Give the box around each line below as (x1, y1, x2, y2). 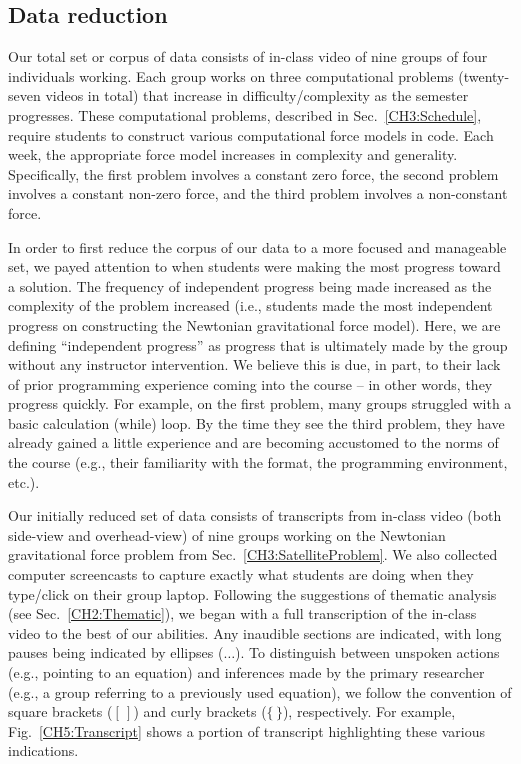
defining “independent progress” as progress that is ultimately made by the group (8, 334, 508, 355)
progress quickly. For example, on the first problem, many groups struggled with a (8, 393, 512, 414)
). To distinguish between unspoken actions (235, 642, 500, 663)
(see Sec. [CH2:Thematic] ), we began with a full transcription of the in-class (8, 603, 477, 624)
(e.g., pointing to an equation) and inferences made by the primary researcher (8, 662, 485, 683)
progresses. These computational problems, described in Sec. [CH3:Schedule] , (8, 104, 482, 125)
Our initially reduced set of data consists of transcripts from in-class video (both (8, 505, 502, 526)
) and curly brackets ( (133, 701, 267, 722)
